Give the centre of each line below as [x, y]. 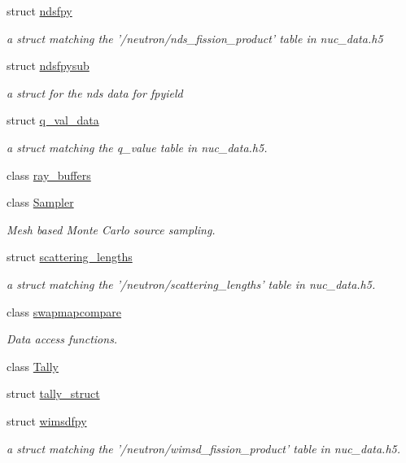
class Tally [33, 366]
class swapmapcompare [64, 311]
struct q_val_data [53, 120]
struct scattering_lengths [70, 257]
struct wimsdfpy [47, 420]
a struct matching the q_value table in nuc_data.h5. [137, 147]
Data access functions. [62, 339]
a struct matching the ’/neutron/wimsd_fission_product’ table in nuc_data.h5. [204, 448]
